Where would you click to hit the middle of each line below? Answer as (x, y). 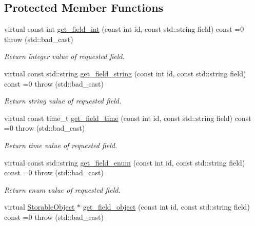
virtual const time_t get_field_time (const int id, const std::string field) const (128, 118)
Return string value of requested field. (63, 101)
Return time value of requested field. (61, 145)
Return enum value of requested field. (62, 189)
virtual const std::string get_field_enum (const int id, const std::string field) (125, 162)
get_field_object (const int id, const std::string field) (166, 207)
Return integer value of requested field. (64, 56)
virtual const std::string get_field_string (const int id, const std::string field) (125, 73)
